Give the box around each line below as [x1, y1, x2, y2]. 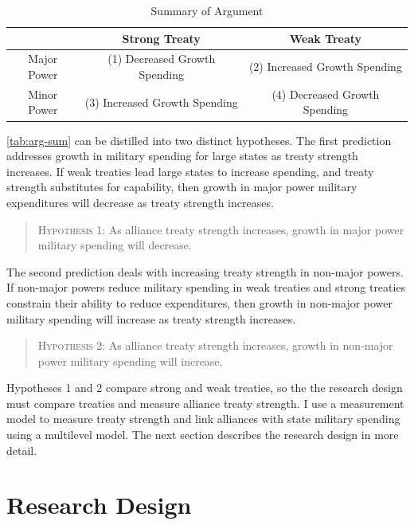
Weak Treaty [289, 29, 362, 46]
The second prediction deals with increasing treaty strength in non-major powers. [6, 263, 404, 280]
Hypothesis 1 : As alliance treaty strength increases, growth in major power [37, 221, 404, 237]
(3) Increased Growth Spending [84, 93, 238, 110]
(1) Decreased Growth [107, 50, 216, 67]
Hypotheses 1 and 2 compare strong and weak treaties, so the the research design [6, 379, 403, 396]
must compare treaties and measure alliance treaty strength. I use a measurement [6, 394, 404, 411]
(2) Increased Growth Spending [248, 58, 402, 75]
